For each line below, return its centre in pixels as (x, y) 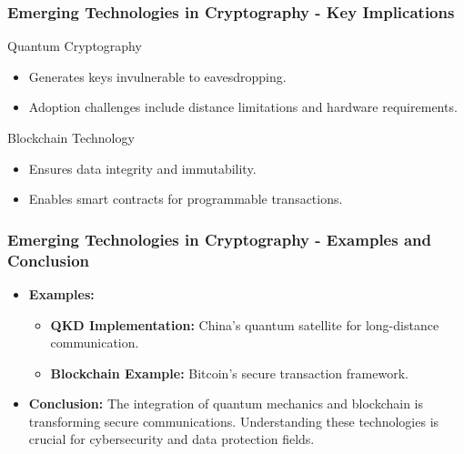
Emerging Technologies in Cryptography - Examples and (219, 239)
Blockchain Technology (71, 137)
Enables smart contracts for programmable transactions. (186, 199)
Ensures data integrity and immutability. (142, 168)
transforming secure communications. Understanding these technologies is (234, 421)
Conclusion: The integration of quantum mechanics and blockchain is (226, 404)
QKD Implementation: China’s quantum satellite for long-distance (245, 324)
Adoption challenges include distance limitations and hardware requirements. (243, 107)
